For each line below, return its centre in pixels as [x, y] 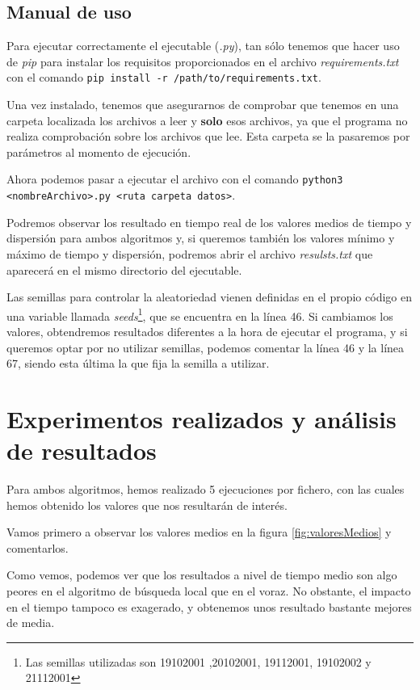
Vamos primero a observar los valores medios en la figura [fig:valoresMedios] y [199, 532]
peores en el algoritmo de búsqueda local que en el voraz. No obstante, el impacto [209, 591]
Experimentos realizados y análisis [202, 418]
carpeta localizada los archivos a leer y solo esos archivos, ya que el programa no [207, 120]
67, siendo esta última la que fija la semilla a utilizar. [138, 363]
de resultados [82, 450]
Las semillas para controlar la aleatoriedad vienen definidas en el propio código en [209, 297]
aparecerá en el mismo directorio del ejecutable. [124, 269]
